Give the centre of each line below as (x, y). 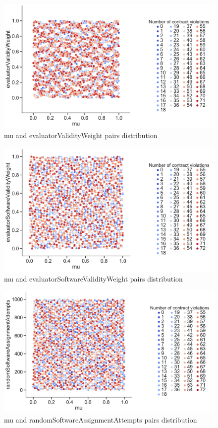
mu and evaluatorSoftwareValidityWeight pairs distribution (93, 278)
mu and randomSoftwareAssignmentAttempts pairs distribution (101, 419)
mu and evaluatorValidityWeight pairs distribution (81, 135)
